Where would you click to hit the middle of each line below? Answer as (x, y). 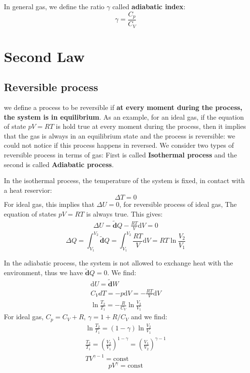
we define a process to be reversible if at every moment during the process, (123, 107)
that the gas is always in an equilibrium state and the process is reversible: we (120, 135)
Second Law (44, 56)
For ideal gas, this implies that (49, 204)
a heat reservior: (28, 190)
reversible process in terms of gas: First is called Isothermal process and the (120, 155)
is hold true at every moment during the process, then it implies (151, 126)
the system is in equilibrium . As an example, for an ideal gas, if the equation (124, 117)
